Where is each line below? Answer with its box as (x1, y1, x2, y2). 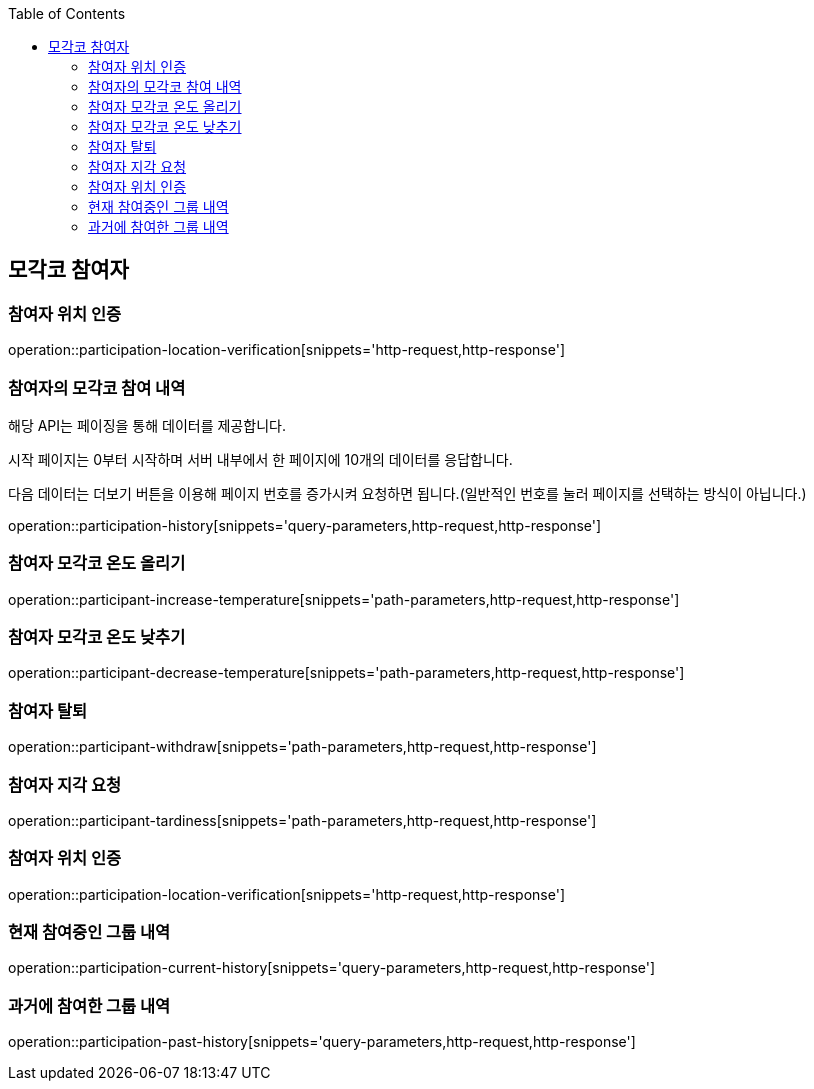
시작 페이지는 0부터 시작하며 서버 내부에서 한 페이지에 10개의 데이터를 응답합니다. (8, 450, 513, 468)
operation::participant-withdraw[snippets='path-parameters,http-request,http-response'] (8, 738, 597, 756)
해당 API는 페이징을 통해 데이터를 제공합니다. (8, 416, 286, 434)
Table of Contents (8, 5, 126, 22)
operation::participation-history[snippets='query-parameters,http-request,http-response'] (8, 516, 602, 534)
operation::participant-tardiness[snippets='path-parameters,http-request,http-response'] (8, 811, 597, 829)
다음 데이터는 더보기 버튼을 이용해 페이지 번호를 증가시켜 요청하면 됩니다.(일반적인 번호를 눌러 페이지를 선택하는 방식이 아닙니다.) (8, 484, 807, 502)
